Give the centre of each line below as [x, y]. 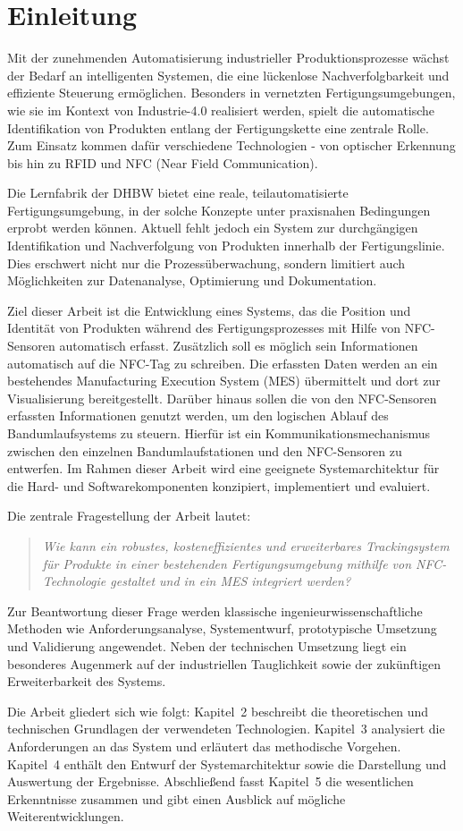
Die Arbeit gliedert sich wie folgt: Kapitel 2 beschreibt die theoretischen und [218, 711]
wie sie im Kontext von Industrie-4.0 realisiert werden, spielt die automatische [221, 110]
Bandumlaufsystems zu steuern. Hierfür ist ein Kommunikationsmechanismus [219, 433]
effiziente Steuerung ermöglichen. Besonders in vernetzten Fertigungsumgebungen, [231, 93]
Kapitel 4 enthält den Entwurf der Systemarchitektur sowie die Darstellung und [227, 763]
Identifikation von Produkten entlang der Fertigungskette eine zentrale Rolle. [218, 127]
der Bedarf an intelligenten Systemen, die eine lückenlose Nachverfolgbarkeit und [228, 75]
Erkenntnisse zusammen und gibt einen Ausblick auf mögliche [177, 798]
